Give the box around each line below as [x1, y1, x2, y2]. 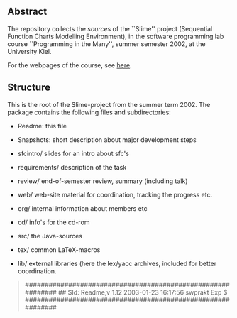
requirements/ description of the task [17, 163, 127, 171]
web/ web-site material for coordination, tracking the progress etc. [17, 190, 213, 199]
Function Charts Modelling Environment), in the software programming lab [7, 32, 224, 40]
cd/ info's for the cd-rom [17, 218, 90, 226]
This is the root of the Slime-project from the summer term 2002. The [7, 100, 211, 109]
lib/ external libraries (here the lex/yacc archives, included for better [17, 259, 217, 268]
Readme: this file [17, 121, 67, 130]
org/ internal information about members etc [17, 204, 148, 212]
